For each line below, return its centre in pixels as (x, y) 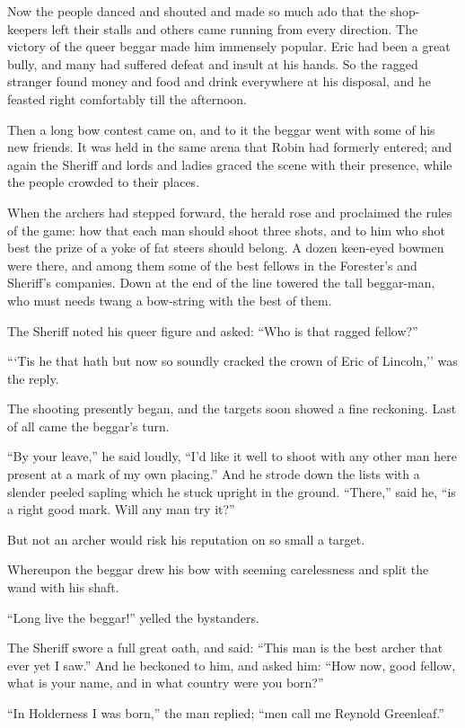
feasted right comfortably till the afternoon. (127, 98)
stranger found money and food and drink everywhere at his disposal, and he (219, 81)
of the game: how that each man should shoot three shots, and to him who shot (227, 230)
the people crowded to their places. (104, 182)
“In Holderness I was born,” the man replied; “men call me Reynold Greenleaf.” (226, 713)
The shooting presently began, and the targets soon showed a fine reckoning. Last (232, 408)
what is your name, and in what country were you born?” (166, 683)
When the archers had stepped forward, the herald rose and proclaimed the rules (230, 212)
